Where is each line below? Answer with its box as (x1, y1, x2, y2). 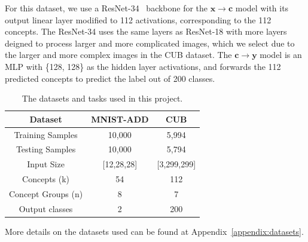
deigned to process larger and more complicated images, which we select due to (5, 36, 295, 49)
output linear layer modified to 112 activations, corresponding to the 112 (5, 13, 272, 26)
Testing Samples (16, 143, 76, 155)
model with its (235, 2, 289, 14)
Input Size (27, 158, 65, 170)
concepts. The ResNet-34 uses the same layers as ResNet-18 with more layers (5, 25, 287, 38)
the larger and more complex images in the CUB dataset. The (5, 48, 232, 61)
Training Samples (14, 128, 78, 140)
